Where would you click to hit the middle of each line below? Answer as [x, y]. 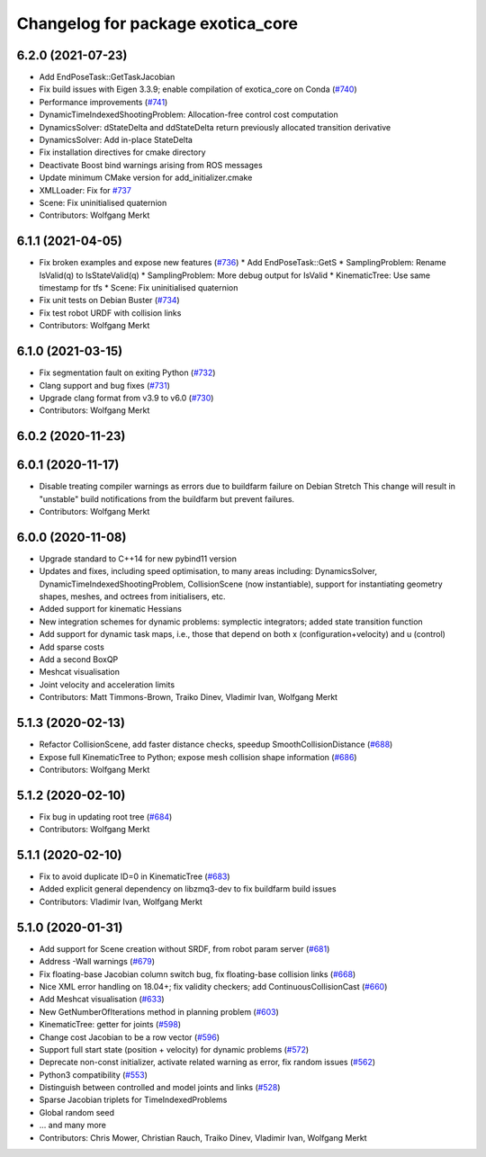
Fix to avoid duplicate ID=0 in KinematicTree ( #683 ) [135, 876]
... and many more [73, 1126]
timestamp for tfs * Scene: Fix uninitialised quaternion [139, 288]
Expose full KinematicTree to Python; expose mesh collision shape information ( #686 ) [198, 757]
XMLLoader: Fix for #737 [85, 190]
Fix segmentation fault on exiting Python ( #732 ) [127, 372]
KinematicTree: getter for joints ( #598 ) [110, 1025]
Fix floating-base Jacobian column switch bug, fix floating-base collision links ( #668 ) [198, 974]
